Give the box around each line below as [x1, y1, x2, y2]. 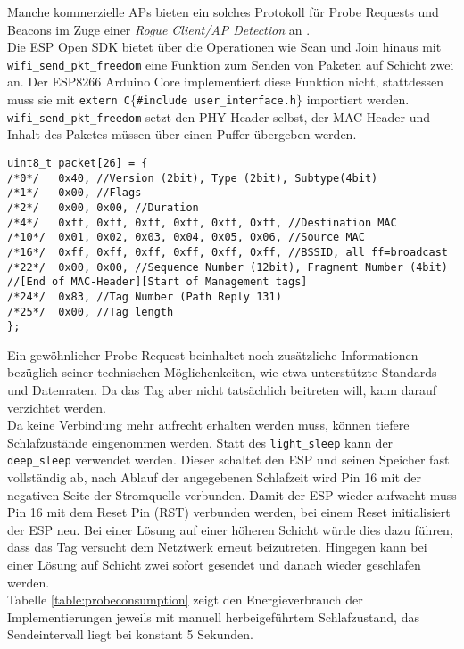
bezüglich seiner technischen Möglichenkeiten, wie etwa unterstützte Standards [7, 363, 437, 382]
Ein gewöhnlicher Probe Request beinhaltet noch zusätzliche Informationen [7, 345, 418, 364]
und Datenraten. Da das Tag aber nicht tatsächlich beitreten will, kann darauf [7, 381, 437, 398]
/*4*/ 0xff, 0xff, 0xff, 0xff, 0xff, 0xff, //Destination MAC [7, 216, 397, 229]
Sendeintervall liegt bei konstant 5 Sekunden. [7, 625, 253, 644]
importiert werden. [306, 90, 410, 109]
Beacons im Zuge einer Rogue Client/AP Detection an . [7, 20, 311, 38]
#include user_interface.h [136, 94, 296, 108]
